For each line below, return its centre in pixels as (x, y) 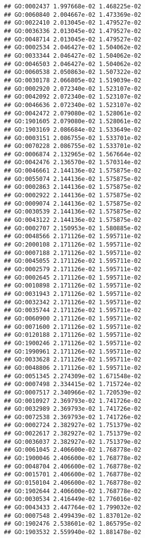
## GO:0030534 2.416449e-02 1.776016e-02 (73, 499)
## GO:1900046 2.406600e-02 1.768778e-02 (73, 458)
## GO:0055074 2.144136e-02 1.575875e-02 (73, 179)
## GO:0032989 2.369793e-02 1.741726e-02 (73, 409)
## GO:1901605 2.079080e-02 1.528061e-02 (73, 122)
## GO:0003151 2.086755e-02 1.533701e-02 (73, 138)
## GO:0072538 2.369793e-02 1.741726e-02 (73, 417)
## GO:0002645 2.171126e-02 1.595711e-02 (73, 277)
